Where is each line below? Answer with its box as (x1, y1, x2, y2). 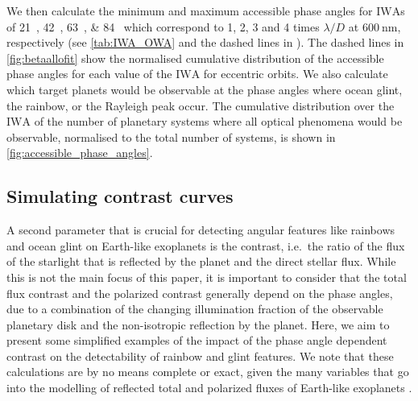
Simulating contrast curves (6, 184, 234, 209)
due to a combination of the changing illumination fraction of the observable (6, 300, 383, 317)
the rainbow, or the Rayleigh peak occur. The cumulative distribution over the (6, 97, 395, 114)
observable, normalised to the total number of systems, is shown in (6, 128, 336, 145)
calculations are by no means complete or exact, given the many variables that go (6, 363, 409, 380)
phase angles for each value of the (6, 65, 172, 82)
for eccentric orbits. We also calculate (203, 65, 388, 82)
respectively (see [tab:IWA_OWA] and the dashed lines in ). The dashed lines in (6, 34, 404, 51)
